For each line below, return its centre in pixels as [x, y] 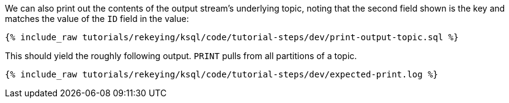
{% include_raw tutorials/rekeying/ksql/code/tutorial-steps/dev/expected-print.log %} [222, 74]
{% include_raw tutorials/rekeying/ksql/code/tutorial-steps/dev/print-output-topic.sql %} [232, 37]
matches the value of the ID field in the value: [97, 19]
